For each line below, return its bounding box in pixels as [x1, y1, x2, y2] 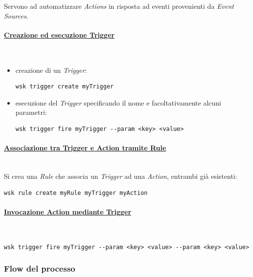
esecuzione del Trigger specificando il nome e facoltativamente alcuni [15, 97, 221, 107]
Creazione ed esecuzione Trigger [4, 29, 115, 40]
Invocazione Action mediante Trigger [4, 206, 132, 216]
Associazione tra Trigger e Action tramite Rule [4, 143, 166, 153]
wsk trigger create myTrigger [15, 83, 114, 90]
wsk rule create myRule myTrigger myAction [4, 189, 148, 196]
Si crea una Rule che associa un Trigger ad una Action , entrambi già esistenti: [4, 170, 237, 181]
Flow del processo [4, 262, 75, 275]
